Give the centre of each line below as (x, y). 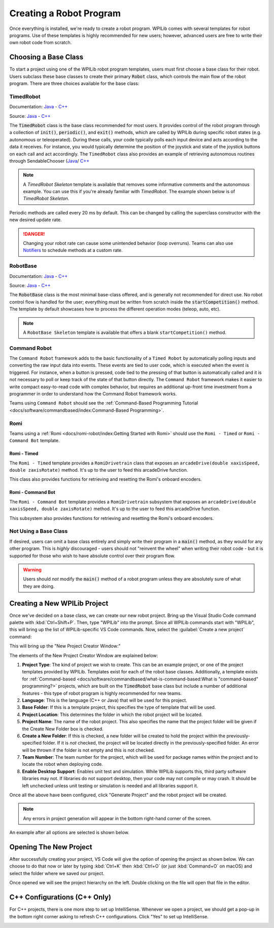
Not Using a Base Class (39, 531)
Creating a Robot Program (65, 13)
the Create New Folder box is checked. (63, 729)
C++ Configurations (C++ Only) (60, 897)
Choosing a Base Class (46, 57)
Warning (32, 570)
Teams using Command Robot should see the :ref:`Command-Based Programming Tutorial (104, 403)
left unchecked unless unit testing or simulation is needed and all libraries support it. (110, 786)
